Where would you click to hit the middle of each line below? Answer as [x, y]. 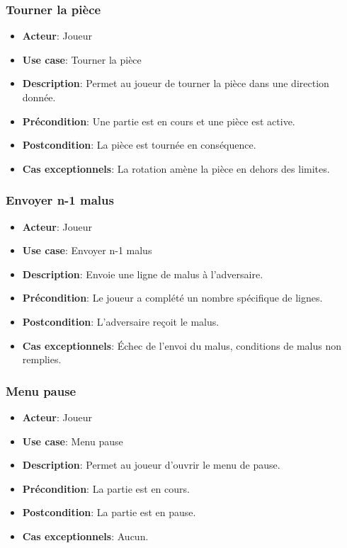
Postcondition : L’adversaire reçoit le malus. [121, 321]
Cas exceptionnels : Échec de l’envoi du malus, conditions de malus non [182, 345]
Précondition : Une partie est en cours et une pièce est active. [159, 121]
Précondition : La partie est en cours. [106, 488]
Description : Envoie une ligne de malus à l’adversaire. [143, 274]
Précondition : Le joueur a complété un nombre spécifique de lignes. [172, 298]
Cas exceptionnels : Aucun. [85, 536]
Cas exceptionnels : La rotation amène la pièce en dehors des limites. [176, 168]
